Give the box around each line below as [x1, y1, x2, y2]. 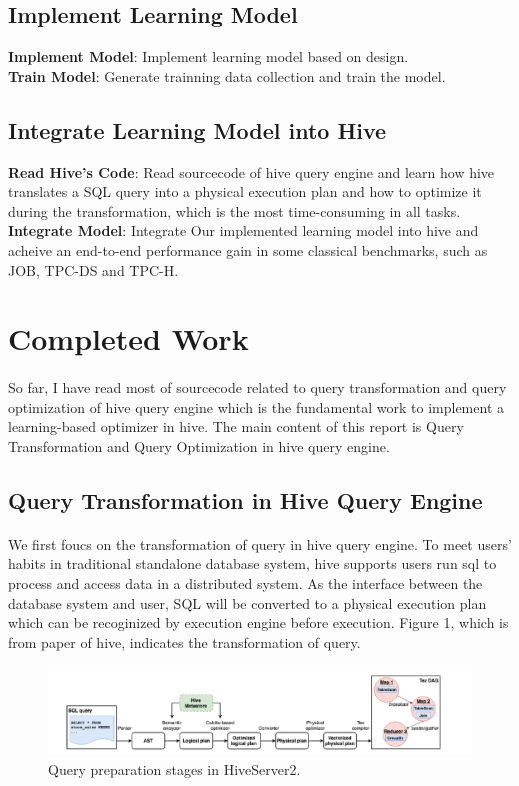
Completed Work [8, 318, 249, 359]
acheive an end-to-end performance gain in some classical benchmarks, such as [8, 239, 488, 260]
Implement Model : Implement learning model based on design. [8, 46, 409, 67]
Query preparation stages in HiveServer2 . [48, 758, 301, 779]
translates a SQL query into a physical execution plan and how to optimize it [8, 181, 482, 202]
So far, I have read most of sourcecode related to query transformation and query [8, 377, 507, 398]
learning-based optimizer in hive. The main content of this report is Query [8, 416, 464, 437]
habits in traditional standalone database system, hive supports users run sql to [8, 553, 497, 574]
